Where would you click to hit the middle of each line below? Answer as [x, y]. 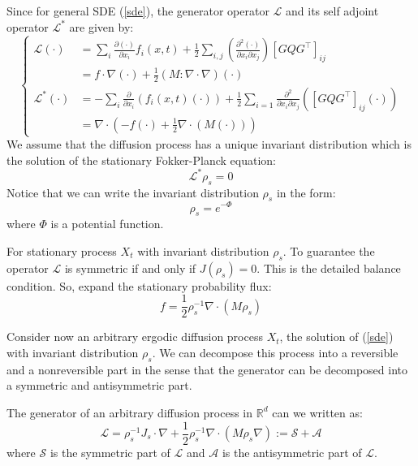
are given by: [101, 26]
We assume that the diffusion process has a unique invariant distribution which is [209, 144]
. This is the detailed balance [329, 268]
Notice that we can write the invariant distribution [133, 192]
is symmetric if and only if [130, 268]
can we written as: [317, 412]
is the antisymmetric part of [292, 452]
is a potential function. [107, 224]
